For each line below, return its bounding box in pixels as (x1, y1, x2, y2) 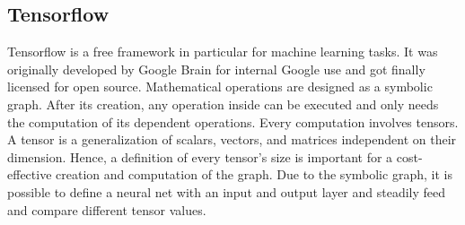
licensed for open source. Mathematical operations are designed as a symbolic (7, 77, 433, 96)
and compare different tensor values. (7, 200, 206, 219)
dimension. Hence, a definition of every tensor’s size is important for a (7, 147, 393, 166)
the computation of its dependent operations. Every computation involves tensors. (7, 112, 459, 131)
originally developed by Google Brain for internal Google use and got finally (7, 59, 426, 78)
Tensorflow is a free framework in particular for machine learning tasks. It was (7, 42, 438, 61)
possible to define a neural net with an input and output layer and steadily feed (7, 182, 446, 201)
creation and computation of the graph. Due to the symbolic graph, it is (56, 165, 452, 184)
